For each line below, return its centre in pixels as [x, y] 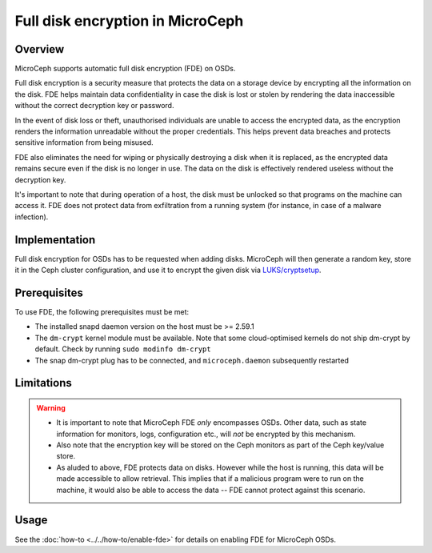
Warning [51, 407]
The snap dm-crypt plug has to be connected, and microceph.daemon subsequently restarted [192, 360]
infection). [32, 217]
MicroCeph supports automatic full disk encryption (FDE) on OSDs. [125, 69]
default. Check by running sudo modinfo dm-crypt [123, 349]
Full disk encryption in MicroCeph [129, 21]
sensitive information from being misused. [84, 142]
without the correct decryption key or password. [94, 106]
